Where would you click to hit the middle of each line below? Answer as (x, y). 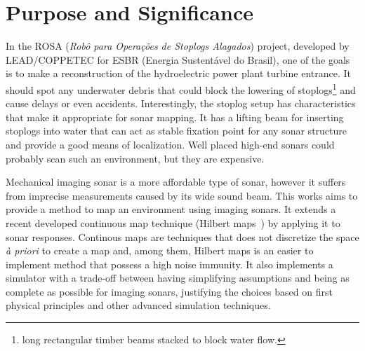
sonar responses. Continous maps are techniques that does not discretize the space (182, 236)
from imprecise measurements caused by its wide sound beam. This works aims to (182, 195)
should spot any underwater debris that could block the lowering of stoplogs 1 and (181, 88)
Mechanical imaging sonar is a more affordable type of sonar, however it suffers (176, 182)
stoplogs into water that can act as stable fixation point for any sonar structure (176, 131)
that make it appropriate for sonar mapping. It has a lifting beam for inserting (175, 117)
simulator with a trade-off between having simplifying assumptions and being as (178, 278)
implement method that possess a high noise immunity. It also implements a (170, 264)
